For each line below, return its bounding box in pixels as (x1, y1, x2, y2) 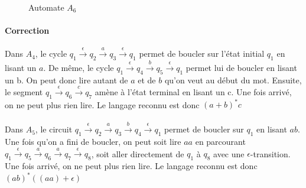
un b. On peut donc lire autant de (5, 73, 128, 86)
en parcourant (195, 135, 246, 148)
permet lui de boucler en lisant (185, 61, 297, 73)
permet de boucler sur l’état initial (139, 47, 265, 60)
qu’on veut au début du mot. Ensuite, (164, 73, 302, 86)
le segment (5, 85, 43, 98)
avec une (213, 147, 245, 160)
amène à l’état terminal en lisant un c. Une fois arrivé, (95, 85, 292, 98)
